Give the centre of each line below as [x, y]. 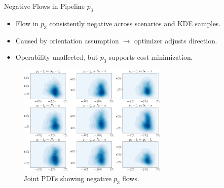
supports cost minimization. [151, 57]
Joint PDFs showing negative [68, 178]
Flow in [27, 23]
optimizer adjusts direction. [175, 40]
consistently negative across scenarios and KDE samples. [135, 23]
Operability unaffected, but [57, 57]
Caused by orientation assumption [67, 40]
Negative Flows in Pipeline [44, 6]
